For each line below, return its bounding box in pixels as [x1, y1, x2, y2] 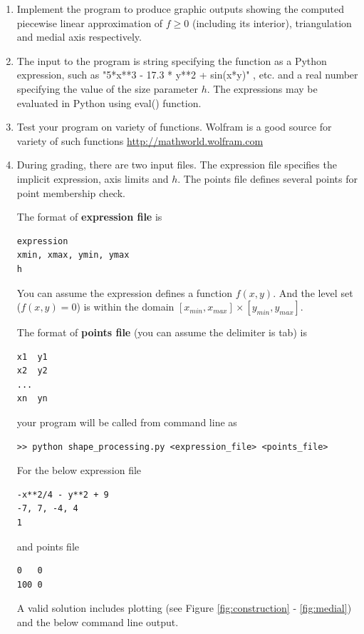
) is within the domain [76, 299, 175, 314]
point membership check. [16, 185, 125, 200]
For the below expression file [16, 463, 142, 478]
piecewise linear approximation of [16, 15, 163, 30]
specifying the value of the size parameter [16, 81, 198, 96]
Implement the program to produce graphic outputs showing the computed [16, 1, 345, 16]
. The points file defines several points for [177, 171, 358, 186]
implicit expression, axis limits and [16, 171, 169, 186]
